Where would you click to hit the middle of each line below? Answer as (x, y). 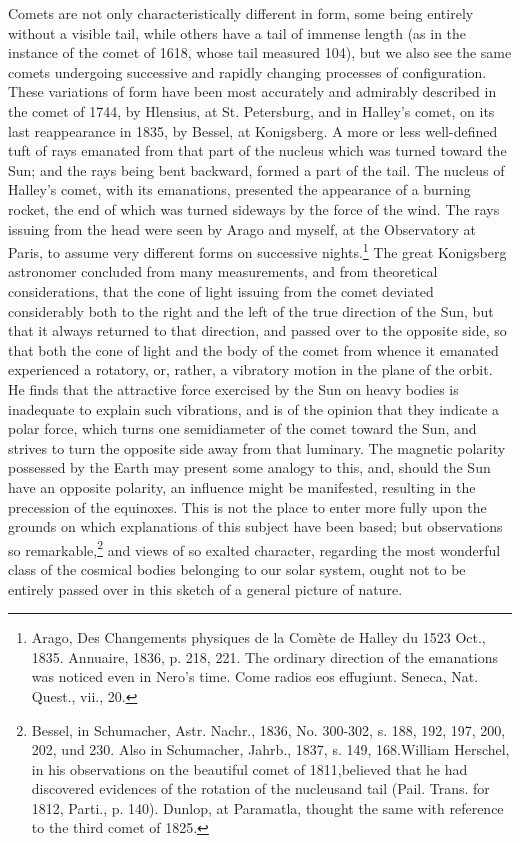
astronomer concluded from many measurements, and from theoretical (223, 271)
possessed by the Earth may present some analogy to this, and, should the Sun (249, 467)
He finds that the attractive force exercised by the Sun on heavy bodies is (233, 388)
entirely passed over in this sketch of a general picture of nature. (205, 588)
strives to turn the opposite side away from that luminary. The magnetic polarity (257, 447)
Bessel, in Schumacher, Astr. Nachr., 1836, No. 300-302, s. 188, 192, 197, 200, (268, 729)
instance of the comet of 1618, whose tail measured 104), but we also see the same (260, 52)
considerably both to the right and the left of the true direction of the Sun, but (251, 310)
